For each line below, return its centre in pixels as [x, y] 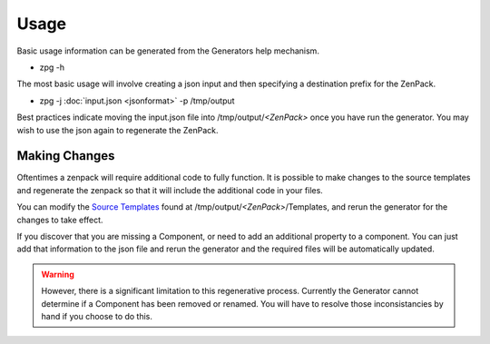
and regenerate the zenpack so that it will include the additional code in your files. [170, 190]
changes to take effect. [60, 220]
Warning [58, 274]
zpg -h [52, 67]
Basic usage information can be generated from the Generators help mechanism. [168, 51]
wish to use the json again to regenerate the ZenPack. [118, 130]
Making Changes [66, 156]
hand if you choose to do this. [97, 316]
